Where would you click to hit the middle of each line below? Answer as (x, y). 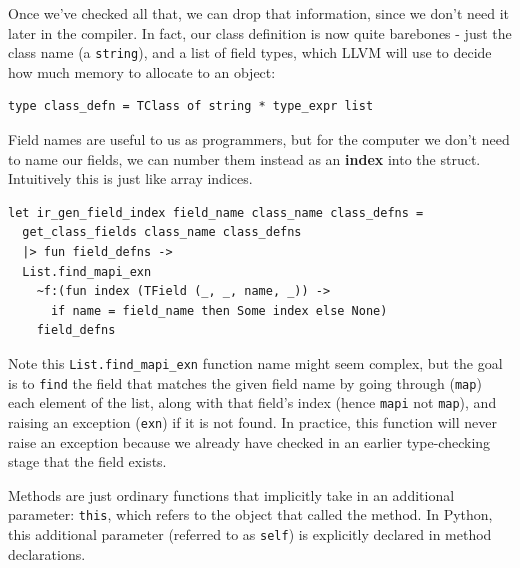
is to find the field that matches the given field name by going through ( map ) (245, 382)
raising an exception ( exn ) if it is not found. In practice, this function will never (252, 421)
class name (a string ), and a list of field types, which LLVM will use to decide (250, 52)
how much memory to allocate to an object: (142, 71)
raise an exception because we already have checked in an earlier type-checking (249, 441)
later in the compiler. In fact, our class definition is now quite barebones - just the (260, 32)
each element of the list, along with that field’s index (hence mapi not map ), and (252, 402)
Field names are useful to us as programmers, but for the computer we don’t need (259, 139)
